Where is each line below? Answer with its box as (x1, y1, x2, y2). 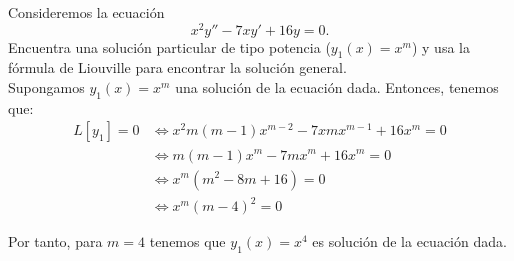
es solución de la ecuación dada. (312, 231, 507, 252)
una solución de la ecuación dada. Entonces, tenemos (175, 77, 499, 98)
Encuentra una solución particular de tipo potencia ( (8, 36, 331, 57)
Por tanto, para (8, 231, 103, 252)
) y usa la (411, 36, 470, 57)
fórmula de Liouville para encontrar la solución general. (8, 57, 347, 78)
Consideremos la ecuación (8, 2, 165, 22)
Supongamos (8, 77, 85, 98)
